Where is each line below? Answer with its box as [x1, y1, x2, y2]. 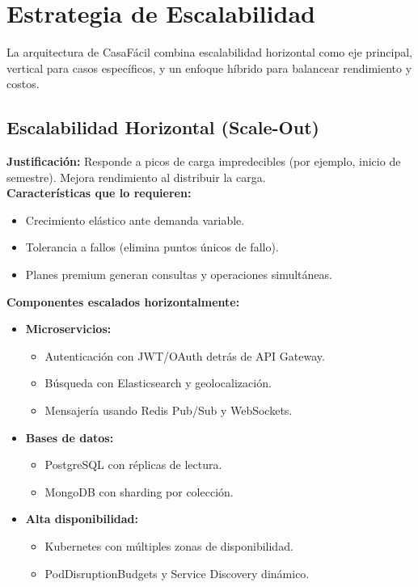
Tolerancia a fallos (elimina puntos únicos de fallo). [25, 239, 279, 255]
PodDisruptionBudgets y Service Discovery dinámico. [44, 564, 310, 581]
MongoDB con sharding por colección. [44, 483, 234, 500]
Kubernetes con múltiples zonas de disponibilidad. [44, 538, 293, 555]
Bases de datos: [25, 429, 114, 446]
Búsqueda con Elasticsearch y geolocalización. [44, 374, 272, 391]
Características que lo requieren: [6, 184, 192, 201]
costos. [6, 75, 40, 92]
